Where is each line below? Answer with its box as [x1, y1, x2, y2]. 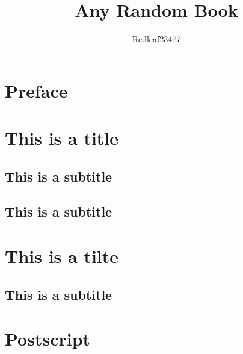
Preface [5, 78, 68, 103]
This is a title [5, 125, 119, 150]
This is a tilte [5, 244, 119, 268]
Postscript [5, 326, 91, 351]
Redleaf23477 [132, 33, 181, 45]
